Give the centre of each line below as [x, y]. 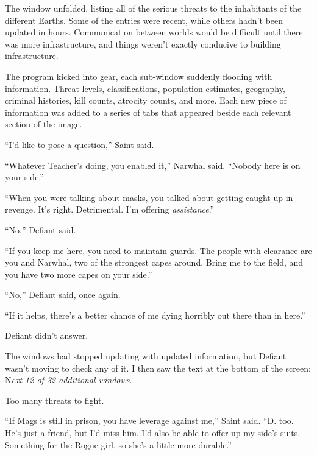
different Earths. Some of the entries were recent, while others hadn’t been [144, 20]
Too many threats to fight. [55, 400]
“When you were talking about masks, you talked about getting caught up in [149, 197]
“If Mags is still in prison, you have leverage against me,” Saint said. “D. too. [149, 421]
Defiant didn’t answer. [47, 335]
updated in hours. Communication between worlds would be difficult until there [154, 32]
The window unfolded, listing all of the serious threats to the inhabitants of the [153, 8]
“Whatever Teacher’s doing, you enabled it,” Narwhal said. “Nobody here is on [153, 165]
